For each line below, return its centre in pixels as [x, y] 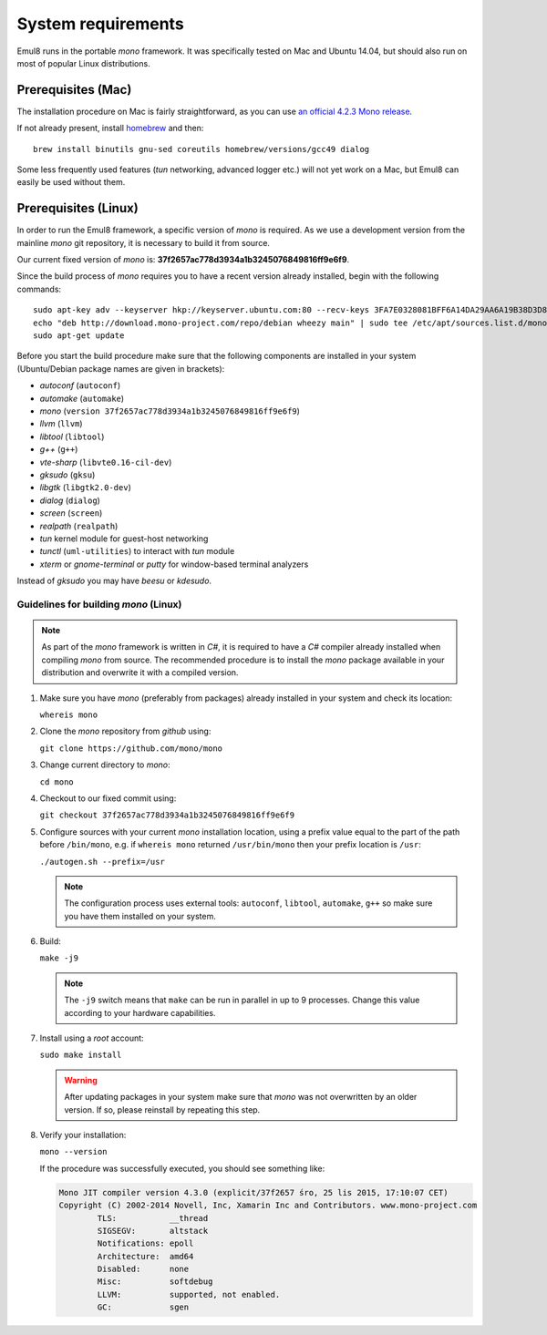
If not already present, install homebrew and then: [110, 128]
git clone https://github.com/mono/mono [131, 748]
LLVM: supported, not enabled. [189, 1294]
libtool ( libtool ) [72, 436]
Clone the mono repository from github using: [125, 731]
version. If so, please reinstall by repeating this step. [162, 1109]
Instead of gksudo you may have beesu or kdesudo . [114, 581]
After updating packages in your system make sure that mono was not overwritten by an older [241, 1097]
